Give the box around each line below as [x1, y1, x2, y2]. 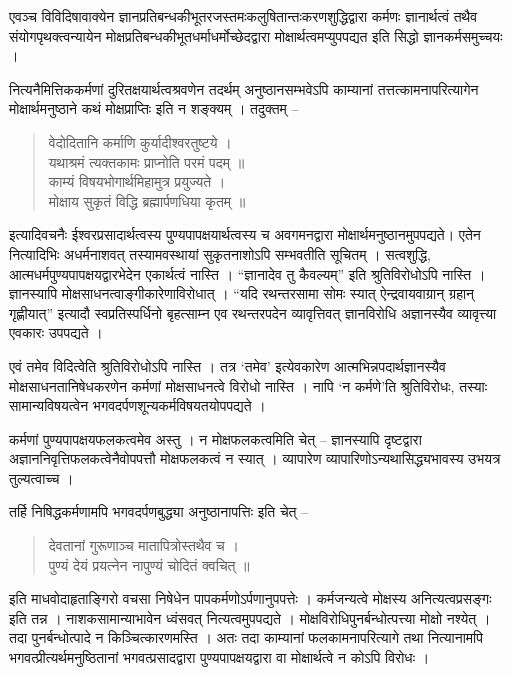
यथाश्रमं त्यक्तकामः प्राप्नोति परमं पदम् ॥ [48, 151, 245, 172]
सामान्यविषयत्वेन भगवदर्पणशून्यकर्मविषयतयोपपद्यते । [9, 395, 266, 416]
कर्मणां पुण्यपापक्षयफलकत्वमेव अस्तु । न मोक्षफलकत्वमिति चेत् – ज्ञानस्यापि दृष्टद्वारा [9, 428, 422, 449]
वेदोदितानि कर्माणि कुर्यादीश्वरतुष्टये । [48, 131, 232, 152]
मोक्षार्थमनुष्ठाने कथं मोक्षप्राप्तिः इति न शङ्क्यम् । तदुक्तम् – [9, 98, 299, 119]
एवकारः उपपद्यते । [9, 322, 103, 343]
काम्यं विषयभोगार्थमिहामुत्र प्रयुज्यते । [48, 171, 226, 192]
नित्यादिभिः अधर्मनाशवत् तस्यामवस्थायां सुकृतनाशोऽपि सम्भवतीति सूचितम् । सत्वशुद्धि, [9, 243, 431, 264]
